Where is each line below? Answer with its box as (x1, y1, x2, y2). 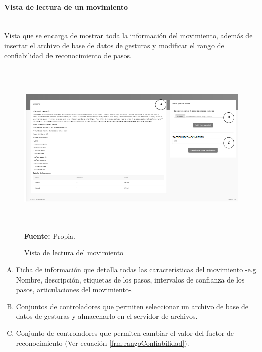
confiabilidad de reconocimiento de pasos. (4, 50, 132, 60)
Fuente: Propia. (24, 230, 75, 241)
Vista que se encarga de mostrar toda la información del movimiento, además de (4, 30, 253, 41)
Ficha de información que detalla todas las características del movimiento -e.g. (16, 264, 258, 274)
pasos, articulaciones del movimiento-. (16, 284, 133, 295)
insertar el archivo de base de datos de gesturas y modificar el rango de (4, 40, 224, 50)
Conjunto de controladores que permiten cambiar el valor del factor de (16, 327, 234, 338)
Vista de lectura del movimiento (24, 247, 124, 258)
